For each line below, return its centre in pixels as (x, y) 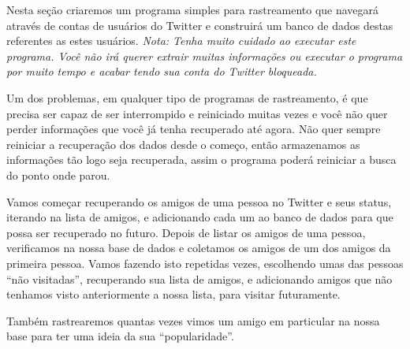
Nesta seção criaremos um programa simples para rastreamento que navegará (193, 9)
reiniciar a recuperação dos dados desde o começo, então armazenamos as (183, 144)
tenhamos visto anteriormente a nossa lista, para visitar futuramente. (173, 294)
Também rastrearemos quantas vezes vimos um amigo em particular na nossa (193, 320)
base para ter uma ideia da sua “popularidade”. (120, 336)
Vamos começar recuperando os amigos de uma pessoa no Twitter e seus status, (199, 201)
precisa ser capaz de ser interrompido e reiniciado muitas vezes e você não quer (197, 113)
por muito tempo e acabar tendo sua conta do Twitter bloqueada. (162, 71)
